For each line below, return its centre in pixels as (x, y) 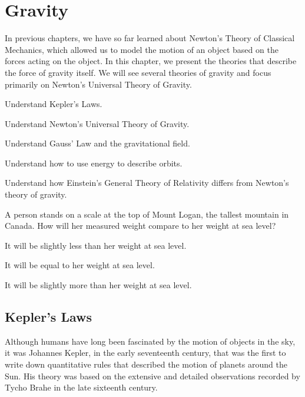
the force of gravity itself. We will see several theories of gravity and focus (138, 72)
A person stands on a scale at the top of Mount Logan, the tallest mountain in (147, 214)
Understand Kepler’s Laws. (54, 104)
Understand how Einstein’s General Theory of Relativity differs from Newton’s (147, 183)
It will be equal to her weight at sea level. (80, 265)
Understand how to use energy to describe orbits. (94, 163)
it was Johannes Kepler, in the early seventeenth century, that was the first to (145, 353)
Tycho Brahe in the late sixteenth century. (81, 387)
